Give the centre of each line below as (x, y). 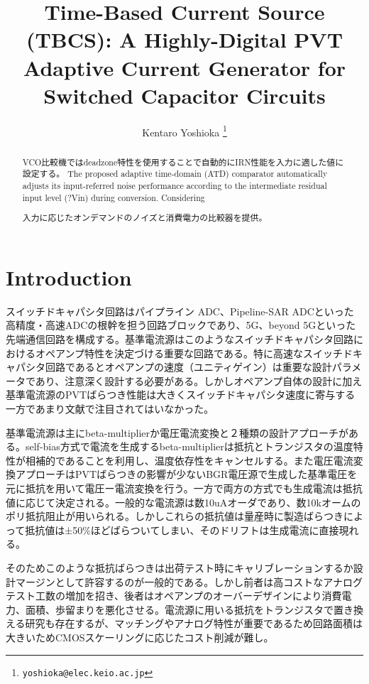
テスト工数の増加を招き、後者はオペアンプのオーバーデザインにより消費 (174, 596)
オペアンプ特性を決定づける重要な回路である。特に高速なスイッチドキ (199, 353)
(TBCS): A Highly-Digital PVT (184, 39)
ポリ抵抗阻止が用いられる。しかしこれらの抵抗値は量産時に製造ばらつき (175, 516)
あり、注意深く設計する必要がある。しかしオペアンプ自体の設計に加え (199, 380)
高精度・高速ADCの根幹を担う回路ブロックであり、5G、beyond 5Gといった (181, 325)
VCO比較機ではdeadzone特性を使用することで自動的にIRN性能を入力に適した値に (183, 162)
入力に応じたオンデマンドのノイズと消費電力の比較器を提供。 (145, 218)
